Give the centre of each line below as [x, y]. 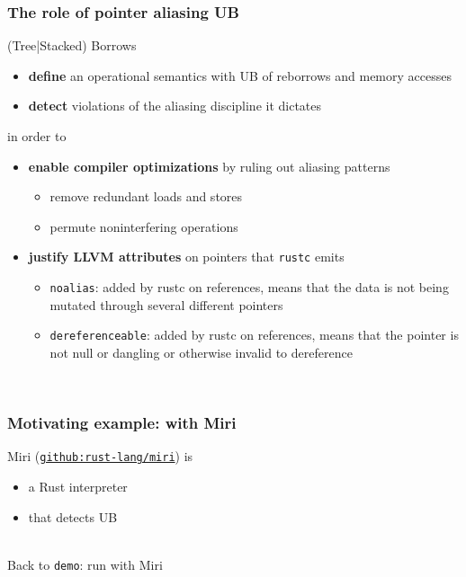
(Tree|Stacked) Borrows [72, 45]
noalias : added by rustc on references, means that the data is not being [249, 287]
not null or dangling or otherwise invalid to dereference [201, 352]
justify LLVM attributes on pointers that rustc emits [186, 257]
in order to [37, 136]
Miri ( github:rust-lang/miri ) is [100, 456]
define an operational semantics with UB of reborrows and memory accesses [240, 75]
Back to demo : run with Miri [85, 564]
